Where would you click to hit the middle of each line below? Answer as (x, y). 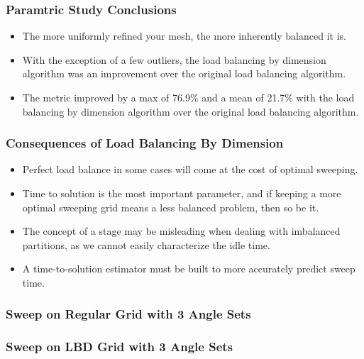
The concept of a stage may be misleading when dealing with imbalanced (181, 231)
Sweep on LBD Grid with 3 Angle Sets (120, 347)
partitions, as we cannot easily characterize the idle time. (146, 244)
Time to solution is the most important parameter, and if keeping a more (182, 193)
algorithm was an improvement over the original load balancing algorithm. (184, 73)
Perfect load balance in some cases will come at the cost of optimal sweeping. (190, 169)
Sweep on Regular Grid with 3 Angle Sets (128, 314)
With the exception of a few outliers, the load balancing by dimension (174, 59)
